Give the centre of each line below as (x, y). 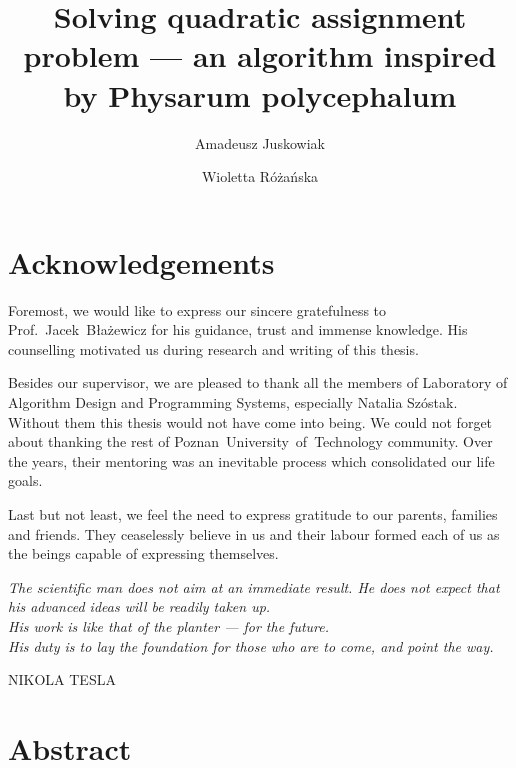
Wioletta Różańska (260, 176)
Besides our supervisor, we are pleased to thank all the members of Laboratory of (258, 382)
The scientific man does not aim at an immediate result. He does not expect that (254, 586)
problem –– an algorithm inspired (260, 55)
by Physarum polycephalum (260, 94)
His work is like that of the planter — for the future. (169, 625)
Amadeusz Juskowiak (260, 142)
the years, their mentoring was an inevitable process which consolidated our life (251, 460)
